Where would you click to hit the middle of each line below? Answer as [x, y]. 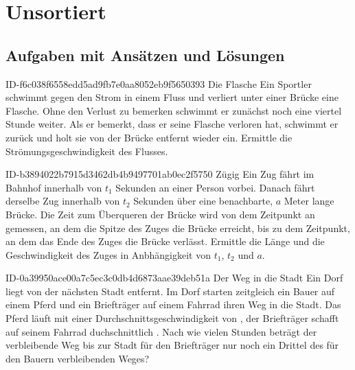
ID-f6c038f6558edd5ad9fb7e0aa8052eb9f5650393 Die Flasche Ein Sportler [159, 83]
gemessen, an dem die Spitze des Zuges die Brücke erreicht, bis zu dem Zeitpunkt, [178, 228]
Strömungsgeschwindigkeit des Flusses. [87, 151]
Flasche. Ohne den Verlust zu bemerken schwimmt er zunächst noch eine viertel [174, 110]
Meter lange [309, 201]
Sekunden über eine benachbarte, [203, 201]
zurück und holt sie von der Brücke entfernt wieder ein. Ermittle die [149, 137]
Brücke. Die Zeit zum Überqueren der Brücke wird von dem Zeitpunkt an [160, 214]
